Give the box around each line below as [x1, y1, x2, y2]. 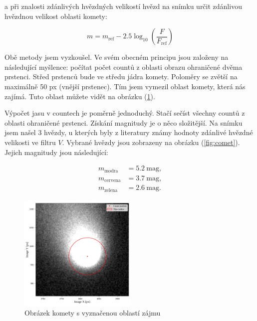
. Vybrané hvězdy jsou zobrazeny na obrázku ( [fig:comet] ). [62, 137, 240, 147]
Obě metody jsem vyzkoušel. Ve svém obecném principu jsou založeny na [4, 52, 229, 62]
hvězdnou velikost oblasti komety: [4, 10, 107, 21]
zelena [104, 187, 118, 193]
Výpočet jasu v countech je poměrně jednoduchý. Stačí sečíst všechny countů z [4, 108, 245, 118]
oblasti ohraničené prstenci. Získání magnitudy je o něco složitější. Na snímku [4, 117, 243, 128]
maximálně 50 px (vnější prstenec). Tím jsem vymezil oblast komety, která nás [4, 81, 246, 91]
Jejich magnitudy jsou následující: [4, 147, 108, 157]
